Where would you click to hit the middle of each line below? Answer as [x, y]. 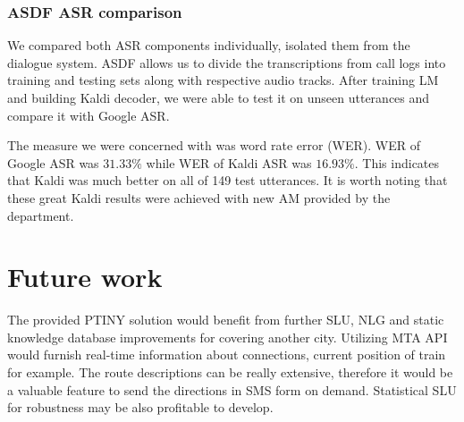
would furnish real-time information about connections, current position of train [227, 354]
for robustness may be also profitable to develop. [140, 407]
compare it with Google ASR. [89, 115]
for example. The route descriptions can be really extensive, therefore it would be [230, 372]
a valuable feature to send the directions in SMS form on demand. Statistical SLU [232, 389]
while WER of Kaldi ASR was [229, 162]
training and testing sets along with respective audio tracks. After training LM [223, 80]
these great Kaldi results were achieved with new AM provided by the [199, 197]
